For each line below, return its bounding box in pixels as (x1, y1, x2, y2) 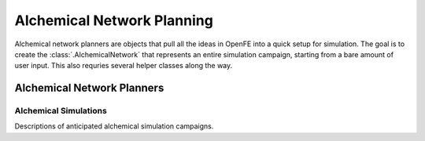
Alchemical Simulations (14, 106, 108, 117)
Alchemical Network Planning (14, 12, 214, 29)
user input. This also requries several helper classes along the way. (14, 61, 233, 70)
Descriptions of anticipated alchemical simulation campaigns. (14, 121, 214, 131)
